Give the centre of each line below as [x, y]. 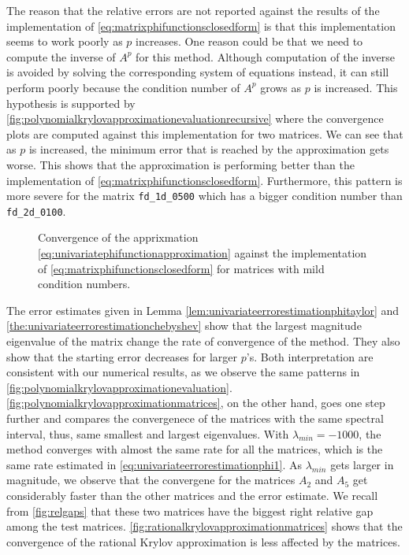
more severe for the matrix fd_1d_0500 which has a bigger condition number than [204, 196]
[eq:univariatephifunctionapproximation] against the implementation [203, 253]
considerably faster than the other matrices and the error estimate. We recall [192, 495]
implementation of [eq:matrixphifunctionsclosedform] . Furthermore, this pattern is [204, 180]
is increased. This [356, 87]
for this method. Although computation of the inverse [265, 56]
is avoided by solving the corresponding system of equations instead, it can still [198, 72]
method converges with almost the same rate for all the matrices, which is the [195, 449]
